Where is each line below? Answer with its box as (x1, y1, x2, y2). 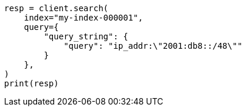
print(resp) (4, 79, 59, 88)
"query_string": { (44, 32, 128, 41)
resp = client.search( (4, 4, 109, 13)
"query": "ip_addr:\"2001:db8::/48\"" (64, 41, 242, 51)
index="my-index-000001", (24, 13, 144, 22)
